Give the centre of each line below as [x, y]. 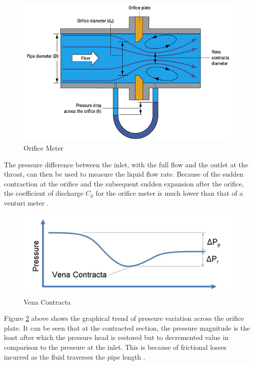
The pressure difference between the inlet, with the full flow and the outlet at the [126, 164]
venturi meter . [26, 202]
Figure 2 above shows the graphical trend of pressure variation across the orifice [124, 318]
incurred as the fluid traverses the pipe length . [75, 356]
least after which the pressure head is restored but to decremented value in [116, 337]
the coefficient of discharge [44, 193]
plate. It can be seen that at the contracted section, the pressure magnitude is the [127, 327]
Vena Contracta [47, 301]
